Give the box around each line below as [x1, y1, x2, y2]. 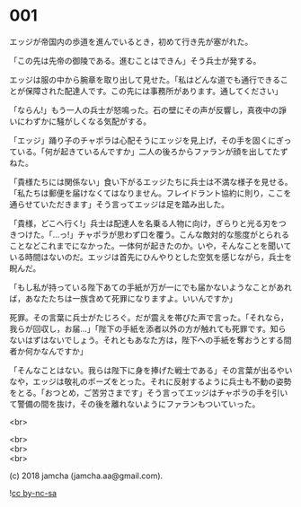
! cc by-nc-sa [9, 487, 57, 498]
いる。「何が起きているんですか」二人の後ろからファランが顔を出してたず [16, 145, 288, 157]
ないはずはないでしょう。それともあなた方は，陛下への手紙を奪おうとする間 [9, 334, 292, 345]
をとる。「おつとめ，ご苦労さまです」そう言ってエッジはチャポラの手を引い [9, 387, 288, 398]
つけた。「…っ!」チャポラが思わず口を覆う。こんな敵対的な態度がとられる [16, 229, 290, 240]
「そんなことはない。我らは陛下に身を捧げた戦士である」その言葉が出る [9, 364, 277, 375]
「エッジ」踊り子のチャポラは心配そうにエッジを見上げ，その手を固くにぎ [9, 135, 284, 145]
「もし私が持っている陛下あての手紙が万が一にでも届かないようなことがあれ [9, 282, 292, 293]
